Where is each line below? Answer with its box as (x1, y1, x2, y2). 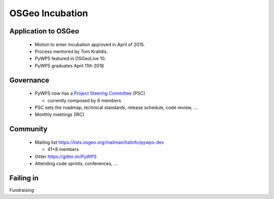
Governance (9, 76, 49, 85)
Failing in (9, 174, 39, 182)
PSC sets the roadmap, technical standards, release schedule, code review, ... (35, 104, 198, 110)
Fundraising (9, 187, 35, 193)
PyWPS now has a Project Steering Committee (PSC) (35, 90, 146, 96)
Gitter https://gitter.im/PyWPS (35, 153, 97, 160)
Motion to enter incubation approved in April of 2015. (35, 41, 145, 48)
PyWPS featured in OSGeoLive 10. (35, 56, 106, 62)
